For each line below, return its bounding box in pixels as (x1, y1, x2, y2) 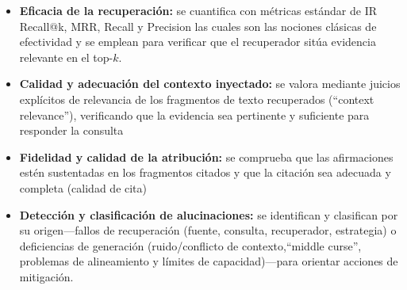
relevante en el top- (19, 48, 113, 65)
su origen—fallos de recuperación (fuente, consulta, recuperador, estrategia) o (19, 222, 397, 238)
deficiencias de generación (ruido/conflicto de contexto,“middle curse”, (19, 237, 362, 254)
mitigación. (19, 268, 74, 284)
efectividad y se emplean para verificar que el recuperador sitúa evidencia (19, 33, 376, 50)
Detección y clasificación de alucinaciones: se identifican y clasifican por (19, 206, 398, 223)
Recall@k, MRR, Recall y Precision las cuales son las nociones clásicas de (19, 17, 377, 34)
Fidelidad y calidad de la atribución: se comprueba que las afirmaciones (19, 148, 394, 165)
